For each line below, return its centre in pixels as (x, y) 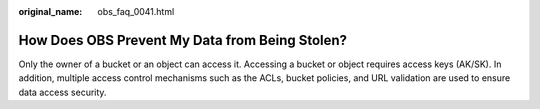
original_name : (50, 11)
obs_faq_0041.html (136, 11)
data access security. (62, 92)
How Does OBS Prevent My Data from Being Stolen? (183, 40)
